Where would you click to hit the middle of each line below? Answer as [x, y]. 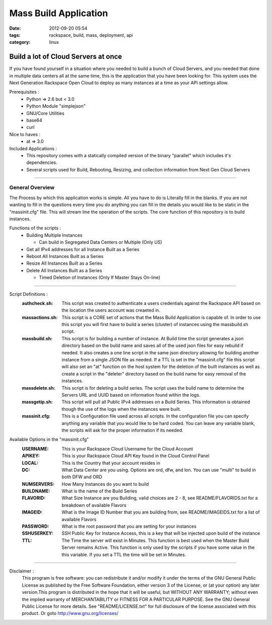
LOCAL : [30, 463]
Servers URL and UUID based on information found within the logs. [131, 395]
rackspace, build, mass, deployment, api [91, 35]
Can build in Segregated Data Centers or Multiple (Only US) [100, 242]
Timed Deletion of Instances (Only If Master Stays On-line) [100, 278]
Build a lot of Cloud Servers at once [66, 57]
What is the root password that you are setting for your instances [129, 526]
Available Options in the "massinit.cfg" [49, 440]
